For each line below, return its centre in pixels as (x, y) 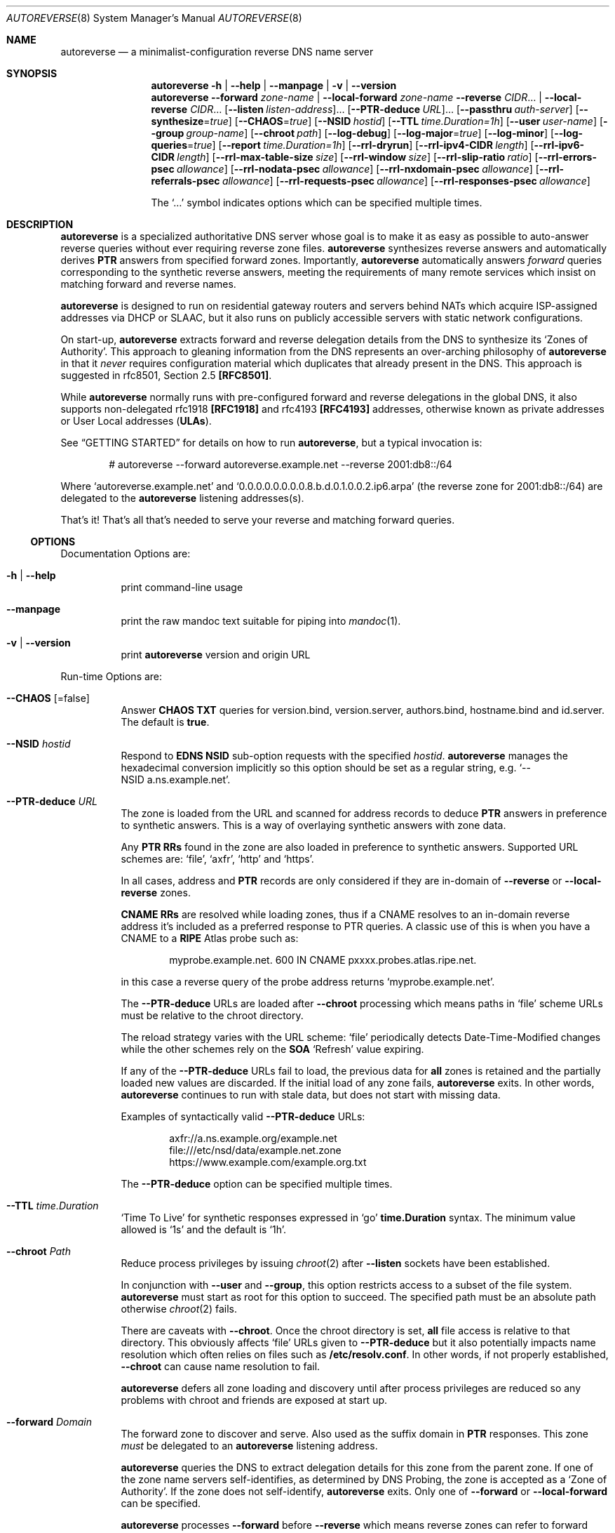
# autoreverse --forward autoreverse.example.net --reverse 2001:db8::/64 (281, 464)
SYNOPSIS (32, 73)
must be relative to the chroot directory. (212, 1015)
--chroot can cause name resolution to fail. (221, 1366)
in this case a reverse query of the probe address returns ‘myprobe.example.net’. (308, 982)
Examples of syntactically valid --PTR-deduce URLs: (243, 1116)
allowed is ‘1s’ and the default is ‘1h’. (204, 1229)
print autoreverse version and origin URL (216, 655)
